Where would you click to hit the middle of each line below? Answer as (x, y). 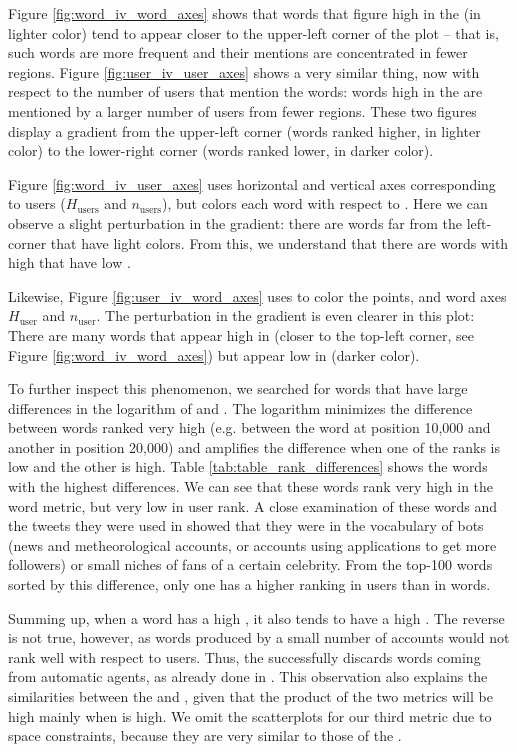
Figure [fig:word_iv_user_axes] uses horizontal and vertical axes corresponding (252, 183)
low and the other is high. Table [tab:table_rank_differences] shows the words (248, 466)
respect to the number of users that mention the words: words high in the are (245, 91)
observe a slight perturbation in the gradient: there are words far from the (235, 222)
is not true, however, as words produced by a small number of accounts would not (259, 637)
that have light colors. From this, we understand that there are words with (279, 242)
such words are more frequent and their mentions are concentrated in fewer (238, 52)
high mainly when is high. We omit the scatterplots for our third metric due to (250, 715)
